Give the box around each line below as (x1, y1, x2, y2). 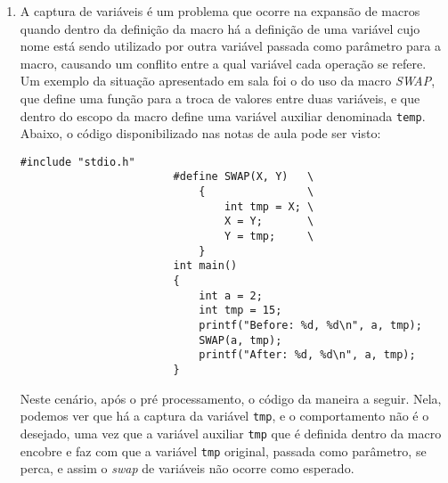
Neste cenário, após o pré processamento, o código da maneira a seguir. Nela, (20, 389, 442, 407)
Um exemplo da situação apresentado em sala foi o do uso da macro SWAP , (20, 71, 436, 90)
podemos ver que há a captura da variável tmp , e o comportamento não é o (20, 406, 429, 425)
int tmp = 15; (199, 304, 282, 317)
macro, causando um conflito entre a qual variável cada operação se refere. (20, 53, 427, 72)
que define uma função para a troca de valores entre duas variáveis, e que (20, 88, 420, 107)
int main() (173, 259, 238, 273)
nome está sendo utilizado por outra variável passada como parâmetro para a (20, 37, 442, 55)
